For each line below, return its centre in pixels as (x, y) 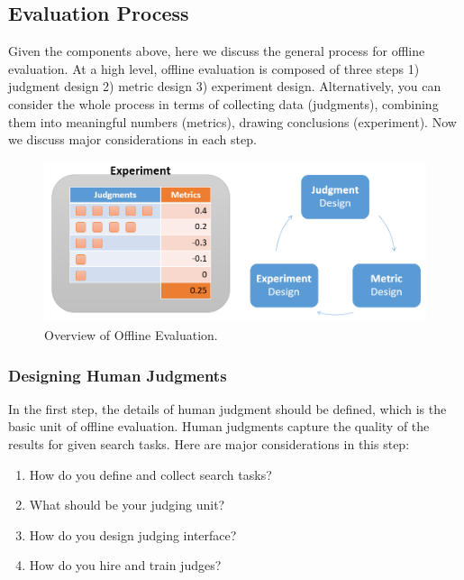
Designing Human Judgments (118, 375)
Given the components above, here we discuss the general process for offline (217, 51)
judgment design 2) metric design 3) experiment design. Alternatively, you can (225, 86)
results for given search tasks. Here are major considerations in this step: (209, 444)
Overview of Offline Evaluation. (131, 335)
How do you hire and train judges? (125, 565)
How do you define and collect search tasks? (150, 474)
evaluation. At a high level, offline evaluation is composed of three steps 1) (214, 68)
